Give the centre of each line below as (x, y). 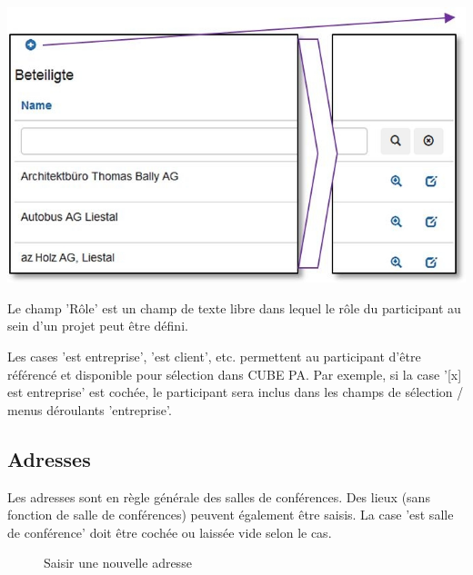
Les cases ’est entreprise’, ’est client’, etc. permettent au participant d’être (214, 357)
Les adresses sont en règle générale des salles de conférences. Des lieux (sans (219, 496)
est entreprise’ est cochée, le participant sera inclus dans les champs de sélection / (236, 392)
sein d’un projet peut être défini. (98, 326)
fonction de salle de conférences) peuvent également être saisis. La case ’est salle (231, 515)
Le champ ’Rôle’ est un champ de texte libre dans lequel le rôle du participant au (234, 307)
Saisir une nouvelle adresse (118, 563)
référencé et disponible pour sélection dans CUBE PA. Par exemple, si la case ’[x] (235, 374)
